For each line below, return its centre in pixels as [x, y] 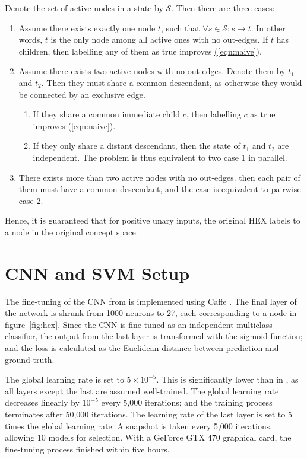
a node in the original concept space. [72, 232]
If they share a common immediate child [107, 114]
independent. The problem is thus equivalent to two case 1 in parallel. [160, 157]
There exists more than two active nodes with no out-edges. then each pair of [159, 177]
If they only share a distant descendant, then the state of [137, 146]
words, [31, 39]
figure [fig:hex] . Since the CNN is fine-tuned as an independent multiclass [139, 324]
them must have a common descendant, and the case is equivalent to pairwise [160, 189]
